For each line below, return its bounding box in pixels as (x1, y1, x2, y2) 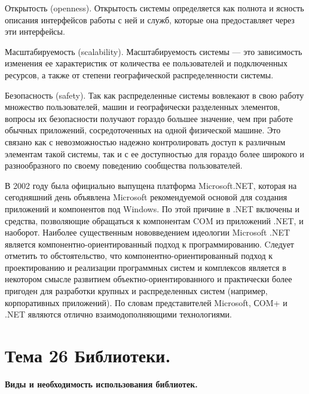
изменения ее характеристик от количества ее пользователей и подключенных (5, 57, 287, 69)
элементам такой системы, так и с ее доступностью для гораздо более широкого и (5, 147, 305, 160)
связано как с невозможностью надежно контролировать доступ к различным (5, 135, 286, 148)
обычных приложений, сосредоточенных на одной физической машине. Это (5, 124, 281, 136)
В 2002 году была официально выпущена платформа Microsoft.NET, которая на (5, 179, 297, 191)
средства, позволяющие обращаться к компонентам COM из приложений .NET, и (5, 214, 304, 227)
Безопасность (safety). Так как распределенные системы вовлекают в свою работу (5, 88, 304, 101)
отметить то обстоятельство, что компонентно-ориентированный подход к (5, 249, 273, 262)
